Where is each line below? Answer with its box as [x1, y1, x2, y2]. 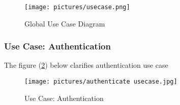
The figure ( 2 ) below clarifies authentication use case [4, 60, 168, 70]
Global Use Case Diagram [24, 18, 105, 29]
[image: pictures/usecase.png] [24, 4, 130, 11]
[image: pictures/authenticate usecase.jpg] [24, 78, 177, 86]
